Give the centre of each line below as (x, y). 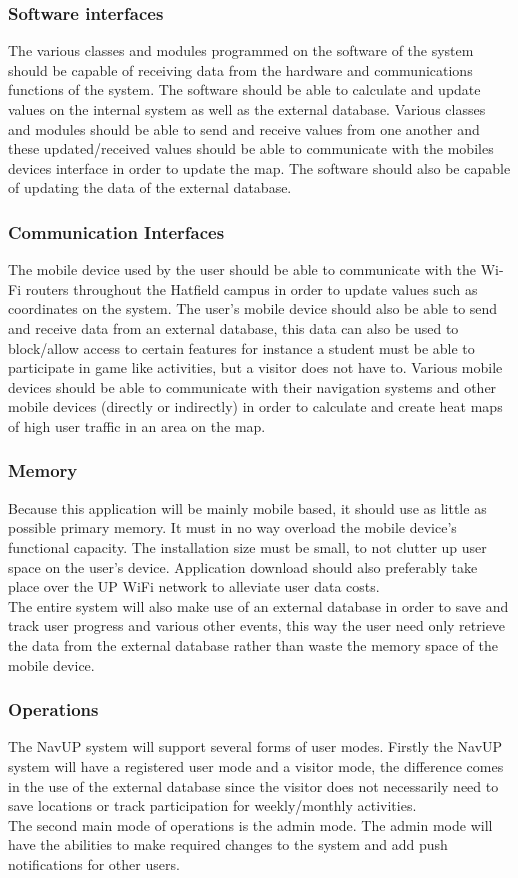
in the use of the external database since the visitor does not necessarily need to (253, 785)
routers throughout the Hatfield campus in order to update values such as (251, 288)
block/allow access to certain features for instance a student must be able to (241, 347)
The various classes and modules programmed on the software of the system (241, 50)
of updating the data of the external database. (150, 187)
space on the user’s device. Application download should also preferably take (243, 566)
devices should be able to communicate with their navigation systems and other (252, 386)
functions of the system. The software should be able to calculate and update (244, 89)
